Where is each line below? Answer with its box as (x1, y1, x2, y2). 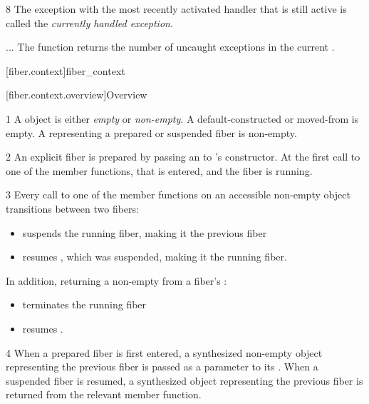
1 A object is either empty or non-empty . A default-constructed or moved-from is (6, 111, 359, 126)
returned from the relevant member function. (6, 387, 202, 402)
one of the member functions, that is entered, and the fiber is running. (6, 163, 313, 178)
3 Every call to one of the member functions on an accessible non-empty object (6, 187, 350, 202)
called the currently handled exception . (6, 15, 173, 30)
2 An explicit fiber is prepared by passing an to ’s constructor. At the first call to (6, 149, 360, 164)
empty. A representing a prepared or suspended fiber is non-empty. (6, 125, 297, 140)
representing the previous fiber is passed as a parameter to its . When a (6, 359, 318, 374)
